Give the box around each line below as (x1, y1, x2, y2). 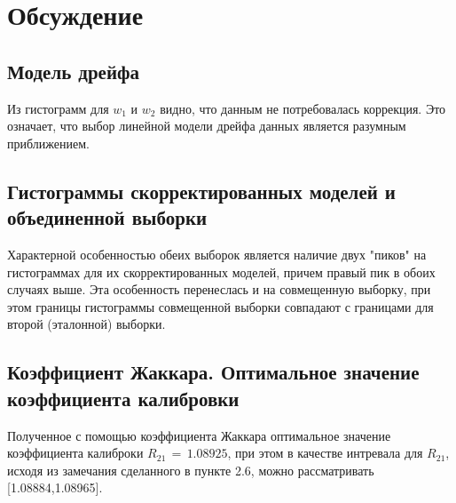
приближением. (7, 133, 90, 152)
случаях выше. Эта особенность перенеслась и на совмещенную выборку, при (7, 280, 431, 299)
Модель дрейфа (7, 57, 140, 84)
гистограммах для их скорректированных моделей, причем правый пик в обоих (7, 262, 436, 281)
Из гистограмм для (7, 99, 109, 117)
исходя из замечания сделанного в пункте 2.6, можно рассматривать (7, 460, 374, 479)
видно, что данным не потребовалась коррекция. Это (160, 99, 446, 117)
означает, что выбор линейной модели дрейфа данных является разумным (7, 116, 406, 135)
